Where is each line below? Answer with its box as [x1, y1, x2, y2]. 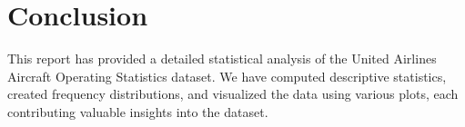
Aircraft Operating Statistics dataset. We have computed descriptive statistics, [7, 66, 447, 85]
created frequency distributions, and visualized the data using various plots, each [7, 84, 459, 103]
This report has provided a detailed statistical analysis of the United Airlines [7, 49, 437, 68]
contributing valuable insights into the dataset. [7, 102, 268, 121]
